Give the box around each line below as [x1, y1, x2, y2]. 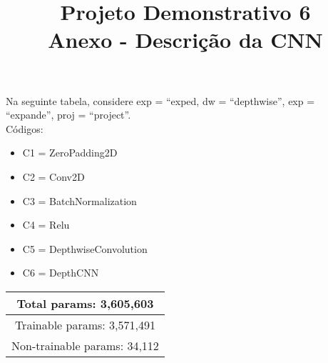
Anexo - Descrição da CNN [48, 25, 323, 54]
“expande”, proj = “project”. [6, 107, 131, 122]
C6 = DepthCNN [22, 265, 99, 280]
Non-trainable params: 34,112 [11, 337, 159, 354]
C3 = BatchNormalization [22, 193, 137, 208]
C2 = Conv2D [22, 169, 85, 184]
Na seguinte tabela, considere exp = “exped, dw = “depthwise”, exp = [6, 93, 315, 108]
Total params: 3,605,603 [16, 294, 154, 312]
